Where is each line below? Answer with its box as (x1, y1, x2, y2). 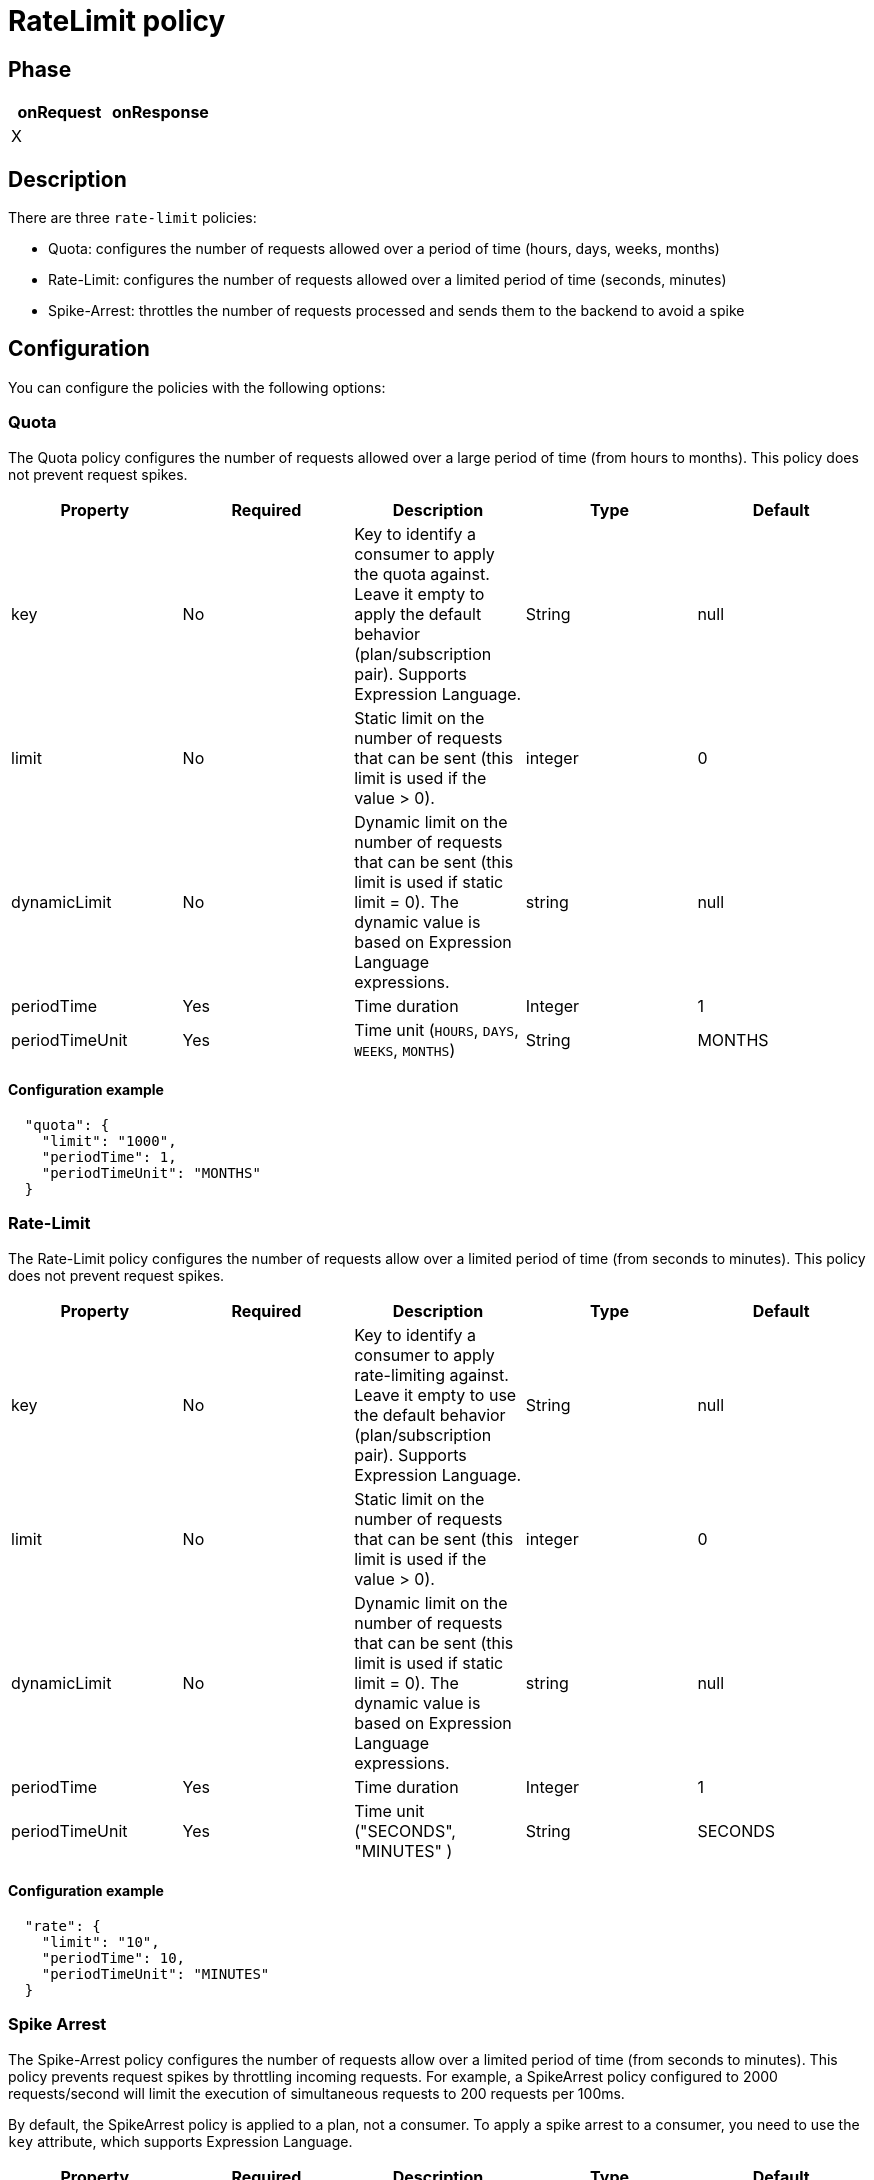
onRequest (17, 102, 102, 123)
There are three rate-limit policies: (8, 209, 257, 227)
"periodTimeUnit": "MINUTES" (41, 1965, 270, 1982)
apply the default (354, 603, 482, 624)
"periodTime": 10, (41, 1949, 186, 1966)
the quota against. (354, 563, 490, 584)
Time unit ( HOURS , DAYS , (354, 1019, 519, 1040)
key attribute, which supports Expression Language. (8, 2132, 353, 2150)
